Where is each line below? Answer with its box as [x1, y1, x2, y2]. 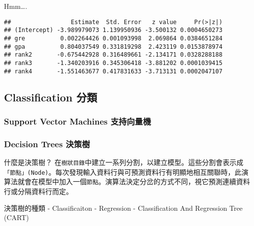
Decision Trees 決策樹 [4, 137, 90, 150]
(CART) [4, 212, 29, 223]
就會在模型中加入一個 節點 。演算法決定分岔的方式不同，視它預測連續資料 [17, 176, 250, 187]
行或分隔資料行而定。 [4, 186, 73, 196]
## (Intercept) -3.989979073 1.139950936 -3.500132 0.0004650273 [4, 27, 222, 34]
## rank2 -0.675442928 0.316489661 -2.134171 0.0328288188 [4, 51, 222, 59]
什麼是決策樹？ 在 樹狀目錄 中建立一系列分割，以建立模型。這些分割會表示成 [4, 157, 244, 167]
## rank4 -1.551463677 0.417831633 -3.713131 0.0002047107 [4, 67, 222, 75]
